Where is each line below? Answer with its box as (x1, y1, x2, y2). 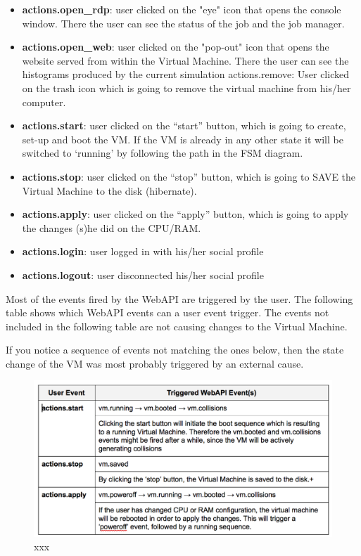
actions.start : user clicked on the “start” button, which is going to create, (22, 118, 346, 133)
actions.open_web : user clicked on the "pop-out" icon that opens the (22, 39, 329, 54)
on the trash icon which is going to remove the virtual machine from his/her (22, 80, 351, 95)
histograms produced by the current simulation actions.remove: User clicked (22, 67, 349, 82)
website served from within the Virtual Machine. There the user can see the (22, 53, 349, 67)
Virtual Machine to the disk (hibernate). (22, 183, 197, 198)
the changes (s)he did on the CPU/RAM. (22, 220, 201, 235)
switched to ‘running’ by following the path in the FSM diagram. (22, 146, 303, 160)
